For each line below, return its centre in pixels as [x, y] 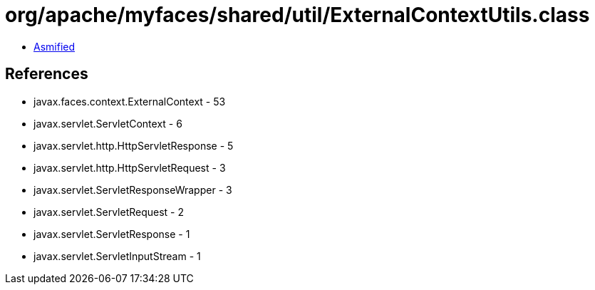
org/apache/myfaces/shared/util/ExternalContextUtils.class [297, 15]
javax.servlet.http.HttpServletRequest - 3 [130, 167]
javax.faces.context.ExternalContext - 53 [130, 101]
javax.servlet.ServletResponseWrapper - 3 [133, 190]
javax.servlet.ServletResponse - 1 [112, 234]
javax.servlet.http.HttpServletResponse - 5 [134, 145]
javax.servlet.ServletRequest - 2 [109, 212]
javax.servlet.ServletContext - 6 [108, 123]
